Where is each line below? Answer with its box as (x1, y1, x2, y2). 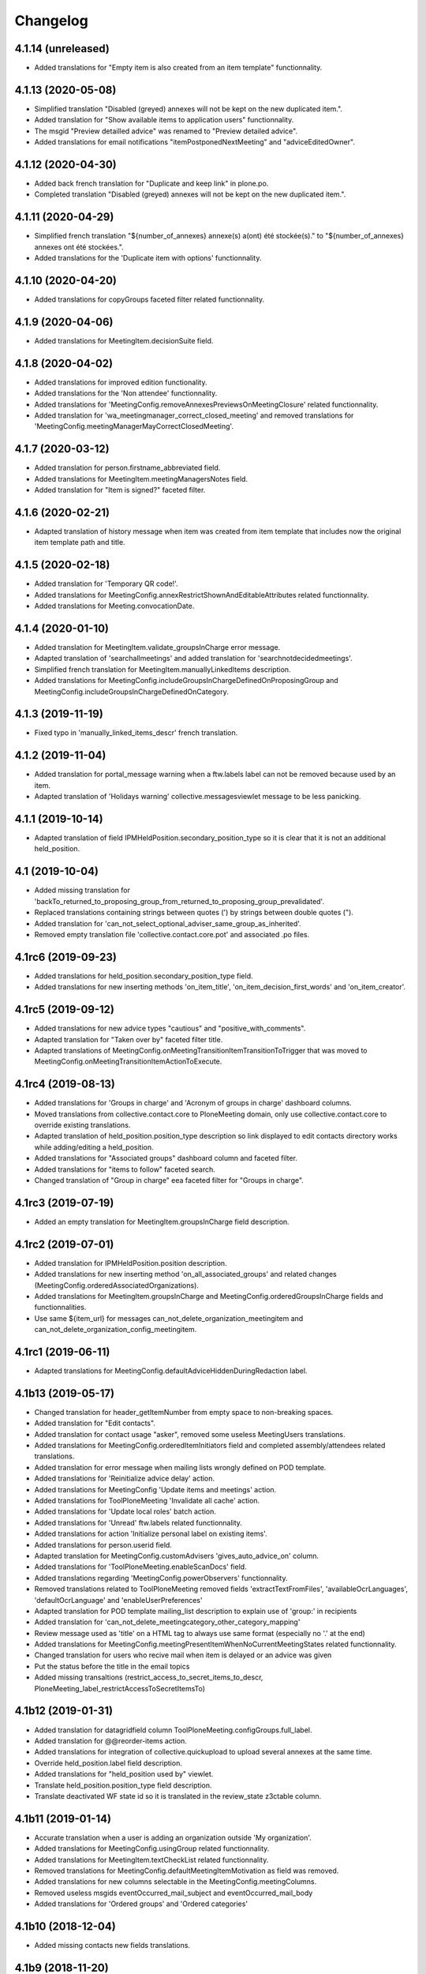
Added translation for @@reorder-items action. (34, 1736, 187, 1745)
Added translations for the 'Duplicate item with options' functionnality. (34, 253, 262, 263)
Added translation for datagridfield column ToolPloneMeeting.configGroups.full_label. (34, 1725, 312, 1735)
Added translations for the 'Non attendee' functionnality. (34, 388, 218, 398)
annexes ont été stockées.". (34, 242, 124, 252)
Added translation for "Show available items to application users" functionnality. (34, 115, 294, 125)
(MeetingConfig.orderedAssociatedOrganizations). (34, 1280, 199, 1290)
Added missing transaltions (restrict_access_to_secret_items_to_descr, (34, 1672, 263, 1682)
